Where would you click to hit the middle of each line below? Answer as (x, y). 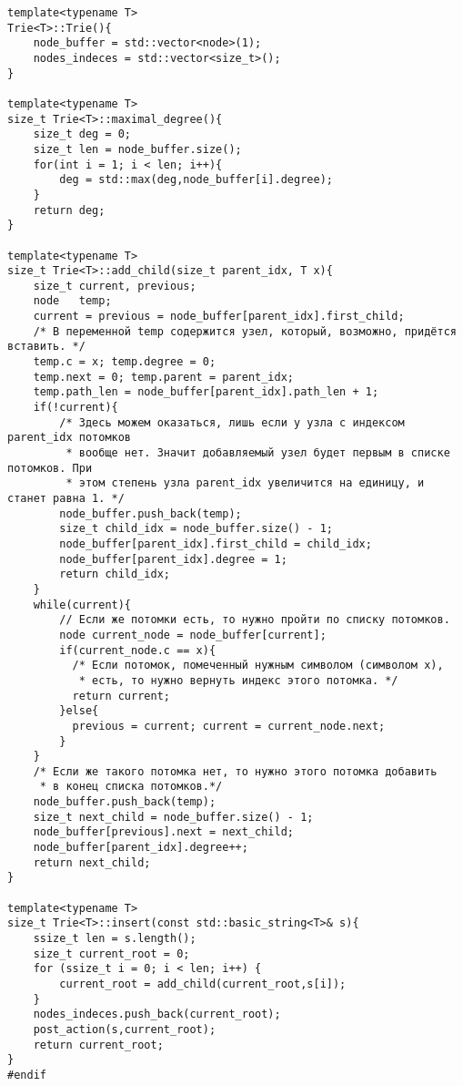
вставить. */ (46, 347)
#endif (27, 1075)
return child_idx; (115, 574)
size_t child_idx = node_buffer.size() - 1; (196, 529)
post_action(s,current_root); (125, 1029)
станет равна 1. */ (66, 498)
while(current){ (82, 604)
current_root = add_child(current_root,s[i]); (203, 984)
